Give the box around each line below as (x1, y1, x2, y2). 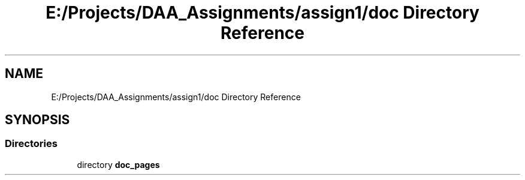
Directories (5, 137, 58, 150)
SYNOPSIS (5, 112, 70, 128)
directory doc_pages (77, 159, 160, 170)
